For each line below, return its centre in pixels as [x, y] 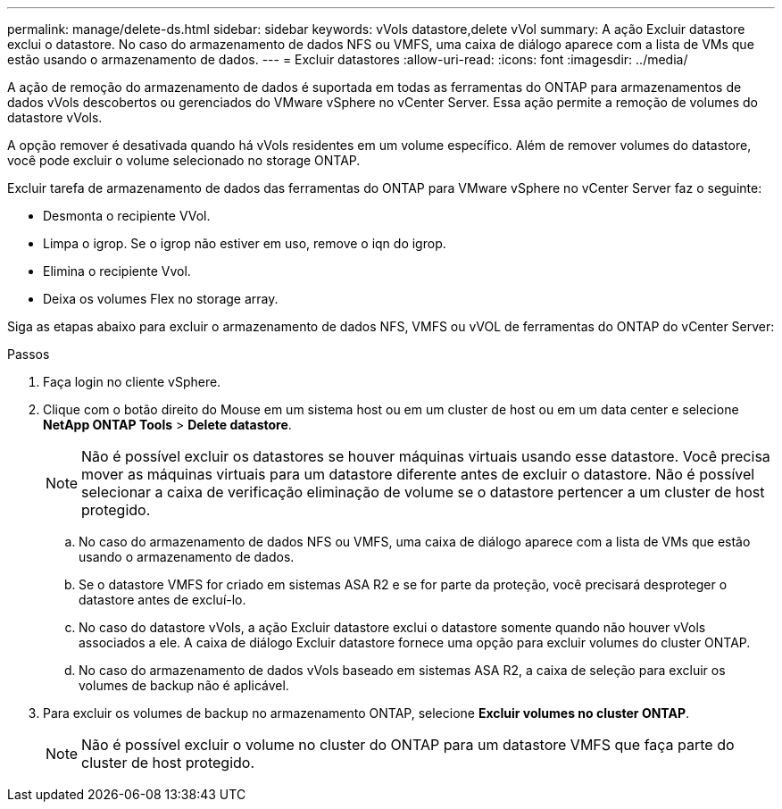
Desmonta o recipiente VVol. [127, 216]
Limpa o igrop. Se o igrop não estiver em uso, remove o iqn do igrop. [245, 243]
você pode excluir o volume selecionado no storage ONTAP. [184, 160]
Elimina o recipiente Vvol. [117, 271]
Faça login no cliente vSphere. [132, 382]
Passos [29, 354]
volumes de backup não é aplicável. [184, 685]
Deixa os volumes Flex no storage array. [161, 299]
